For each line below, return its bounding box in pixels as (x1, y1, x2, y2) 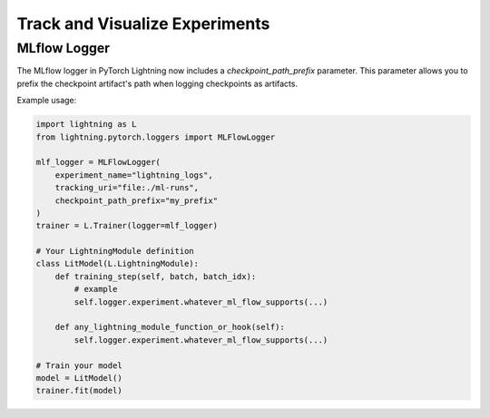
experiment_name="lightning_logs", (54, 170, 213, 180)
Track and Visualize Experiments (16, 14, 270, 34)
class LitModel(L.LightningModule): (35, 258, 200, 269)
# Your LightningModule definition (35, 246, 194, 257)
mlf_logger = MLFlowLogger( (35, 157, 161, 168)
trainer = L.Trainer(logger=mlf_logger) (35, 220, 218, 231)
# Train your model (35, 360, 122, 371)
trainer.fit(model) (35, 385, 122, 396)
